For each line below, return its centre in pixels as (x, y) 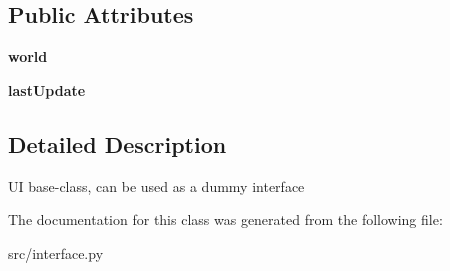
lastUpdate (47, 89)
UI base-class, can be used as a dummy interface (156, 185)
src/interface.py (56, 252)
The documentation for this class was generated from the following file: (225, 219)
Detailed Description (117, 143)
